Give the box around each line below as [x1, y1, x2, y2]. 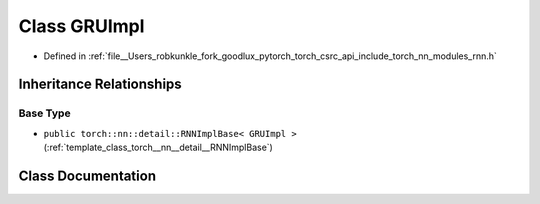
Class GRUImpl [18, 15, 145, 37]
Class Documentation [18, 167, 157, 184]
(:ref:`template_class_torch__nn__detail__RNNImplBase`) [43, 141, 274, 154]
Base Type [18, 106, 71, 120]
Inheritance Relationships [18, 76, 182, 93]
